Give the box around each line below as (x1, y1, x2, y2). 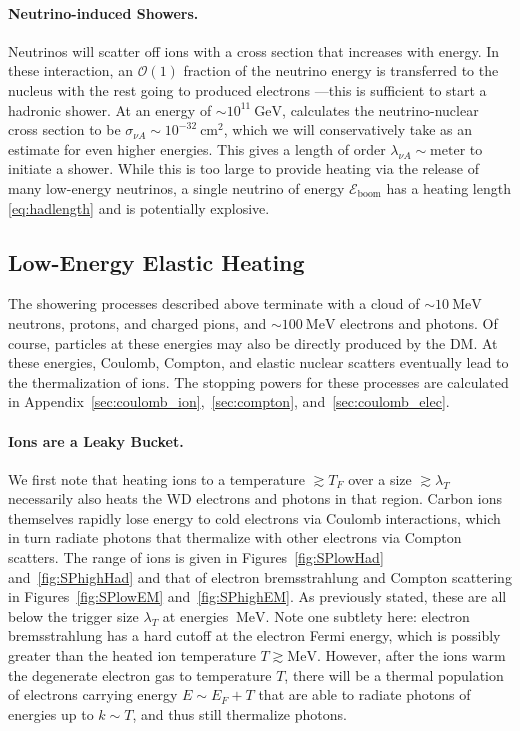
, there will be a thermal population (284, 664, 504, 685)
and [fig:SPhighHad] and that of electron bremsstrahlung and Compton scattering (8, 566, 512, 587)
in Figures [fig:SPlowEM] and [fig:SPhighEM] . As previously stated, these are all (8, 586, 507, 607)
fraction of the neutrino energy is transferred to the (183, 60, 499, 81)
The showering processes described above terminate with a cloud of (8, 293, 420, 314)
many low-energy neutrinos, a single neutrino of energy (8, 177, 345, 198)
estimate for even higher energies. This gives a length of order (8, 138, 386, 159)
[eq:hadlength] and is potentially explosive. (8, 197, 270, 218)
